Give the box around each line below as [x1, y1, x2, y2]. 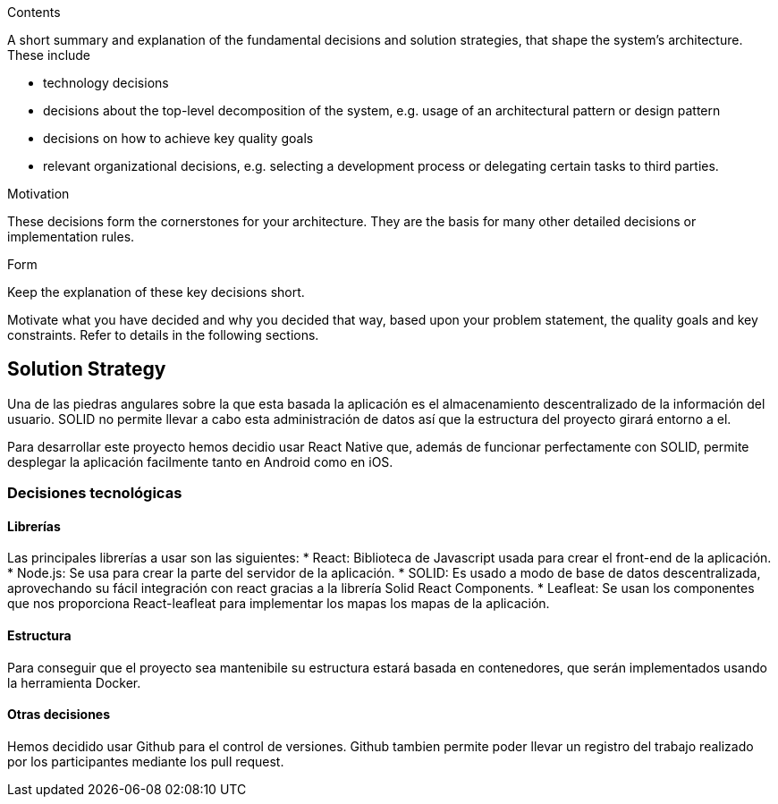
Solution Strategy [7, 358, 166, 381]
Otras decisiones [7, 707, 111, 723]
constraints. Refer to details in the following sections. [7, 327, 319, 343]
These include [7, 47, 91, 63]
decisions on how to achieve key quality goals [43, 131, 314, 146]
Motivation [7, 186, 70, 201]
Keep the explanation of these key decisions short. [7, 284, 305, 300]
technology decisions [43, 75, 169, 90]
